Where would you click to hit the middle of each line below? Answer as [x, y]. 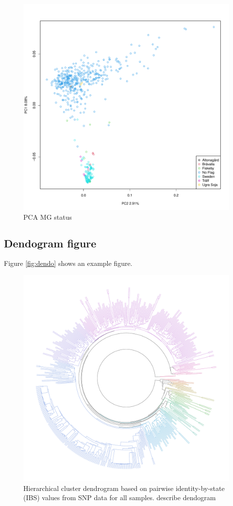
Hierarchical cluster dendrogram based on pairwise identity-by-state [124, 488]
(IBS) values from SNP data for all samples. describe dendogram [120, 497]
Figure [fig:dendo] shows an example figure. [68, 263]
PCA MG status [48, 217]
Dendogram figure [50, 243]
